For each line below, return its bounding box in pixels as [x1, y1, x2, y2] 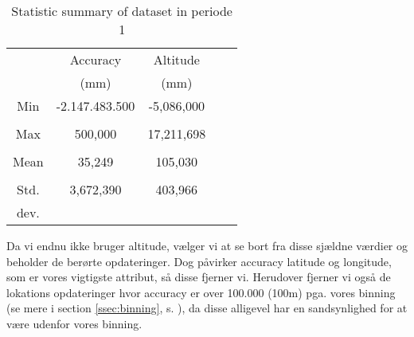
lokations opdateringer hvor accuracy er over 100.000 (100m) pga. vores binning [6, 284, 396, 300]
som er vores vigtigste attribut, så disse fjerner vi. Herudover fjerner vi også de [6, 268, 391, 285]
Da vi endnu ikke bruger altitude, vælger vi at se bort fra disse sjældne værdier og [6, 237, 408, 253]
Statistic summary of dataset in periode [11, 2, 232, 20]
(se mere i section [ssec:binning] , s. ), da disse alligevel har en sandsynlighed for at [6, 300, 408, 316]
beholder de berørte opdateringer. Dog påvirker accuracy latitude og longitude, [6, 253, 392, 269]
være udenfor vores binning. [6, 315, 143, 331]
